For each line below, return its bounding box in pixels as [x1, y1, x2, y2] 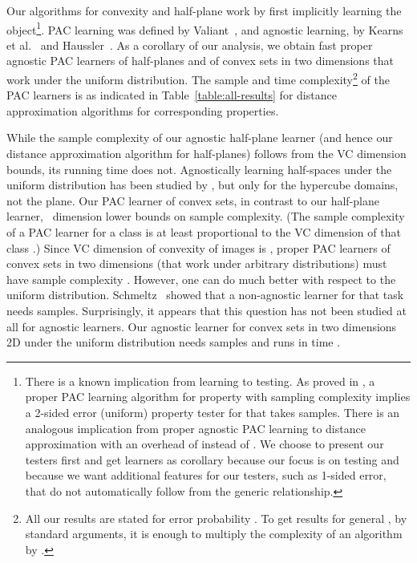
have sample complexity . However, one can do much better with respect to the [6, 270, 396, 287]
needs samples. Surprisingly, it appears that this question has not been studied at [6, 302, 407, 318]
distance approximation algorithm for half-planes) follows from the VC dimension [6, 145, 407, 162]
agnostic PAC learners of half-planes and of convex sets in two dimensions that [6, 52, 395, 69]
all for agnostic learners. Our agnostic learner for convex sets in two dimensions [6, 318, 397, 334]
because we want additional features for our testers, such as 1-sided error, [25, 467, 387, 484]
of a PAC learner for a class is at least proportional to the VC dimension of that [6, 224, 401, 241]
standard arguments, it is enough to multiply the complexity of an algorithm [25, 525, 403, 542]
